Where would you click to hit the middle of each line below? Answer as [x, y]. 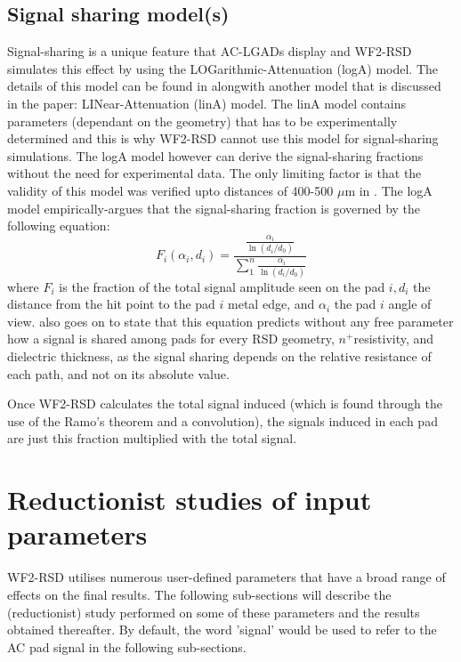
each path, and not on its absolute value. [118, 373]
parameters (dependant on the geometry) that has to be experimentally [202, 121]
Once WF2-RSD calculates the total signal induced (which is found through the [225, 404]
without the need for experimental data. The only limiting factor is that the [214, 173]
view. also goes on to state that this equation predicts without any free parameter [230, 321]
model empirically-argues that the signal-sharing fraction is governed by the [214, 208]
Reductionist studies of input [190, 500]
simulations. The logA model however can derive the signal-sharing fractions [215, 155]
